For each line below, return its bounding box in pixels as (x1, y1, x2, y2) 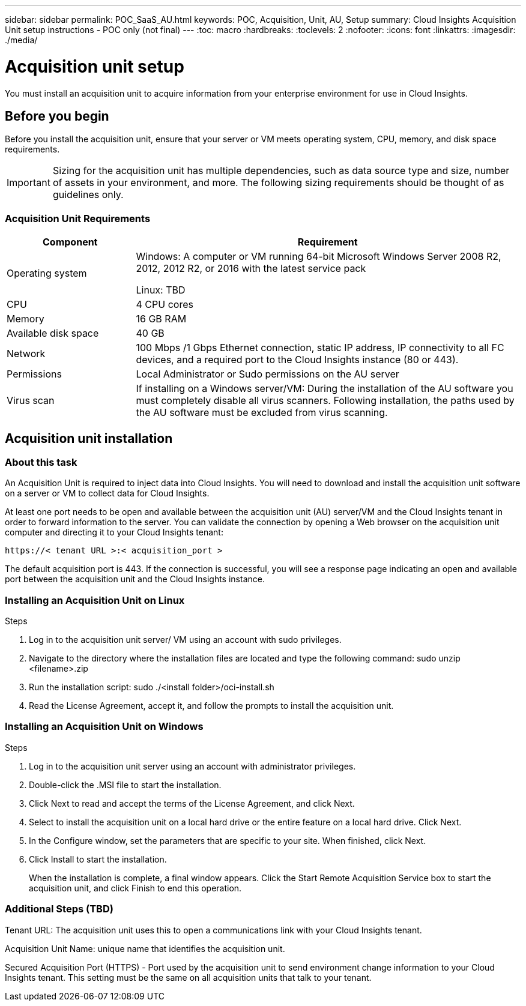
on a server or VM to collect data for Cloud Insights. (5, 488, 210, 499)
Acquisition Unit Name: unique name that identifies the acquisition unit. (5, 943, 285, 954)
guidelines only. (52, 188, 124, 201)
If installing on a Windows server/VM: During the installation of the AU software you (136, 382, 513, 395)
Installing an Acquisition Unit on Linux (5, 594, 185, 606)
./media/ (5, 35, 38, 45)
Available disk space (7, 327, 99, 340)
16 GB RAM (136, 313, 187, 325)
